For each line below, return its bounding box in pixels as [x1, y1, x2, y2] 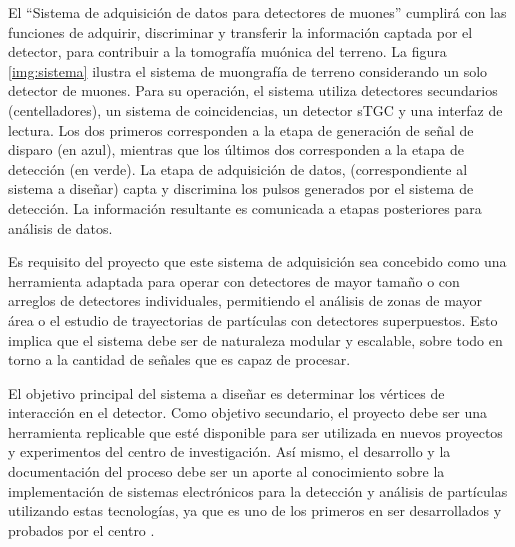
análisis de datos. [8, 217, 113, 238]
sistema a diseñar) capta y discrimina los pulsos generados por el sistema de [8, 178, 474, 199]
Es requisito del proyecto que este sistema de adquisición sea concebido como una [8, 251, 507, 272]
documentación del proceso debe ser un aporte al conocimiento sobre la [8, 461, 445, 482]
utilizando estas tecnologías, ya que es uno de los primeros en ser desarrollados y [8, 500, 502, 521]
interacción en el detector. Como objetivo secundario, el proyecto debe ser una [8, 402, 488, 423]
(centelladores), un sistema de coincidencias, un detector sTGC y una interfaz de [8, 99, 503, 120]
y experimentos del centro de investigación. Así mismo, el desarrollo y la [8, 441, 451, 462]
